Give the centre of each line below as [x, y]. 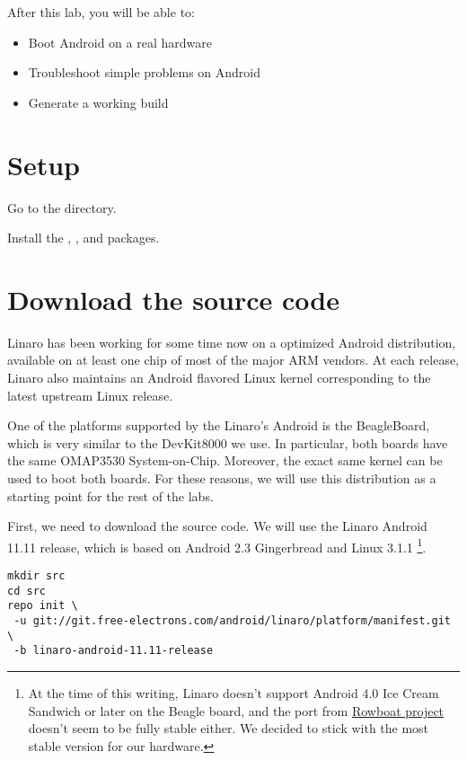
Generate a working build [98, 102]
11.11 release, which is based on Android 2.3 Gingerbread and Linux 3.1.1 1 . [217, 545]
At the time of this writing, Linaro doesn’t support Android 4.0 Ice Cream [233, 692]
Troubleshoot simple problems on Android [145, 72]
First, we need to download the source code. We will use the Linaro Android [217, 526]
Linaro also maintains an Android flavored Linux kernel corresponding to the [219, 377]
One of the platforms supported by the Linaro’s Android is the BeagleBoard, [219, 425]
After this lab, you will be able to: [101, 12]
